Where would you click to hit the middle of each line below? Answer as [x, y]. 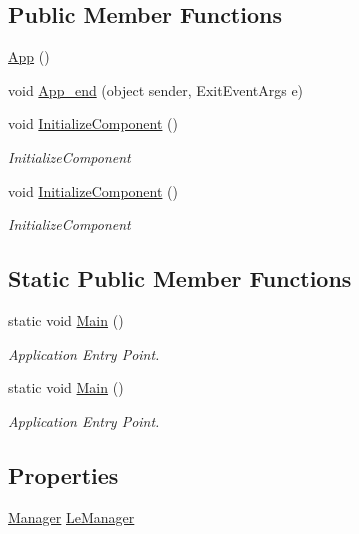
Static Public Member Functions [180, 278]
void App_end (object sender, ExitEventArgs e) [156, 89]
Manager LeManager [71, 516]
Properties [63, 474]
